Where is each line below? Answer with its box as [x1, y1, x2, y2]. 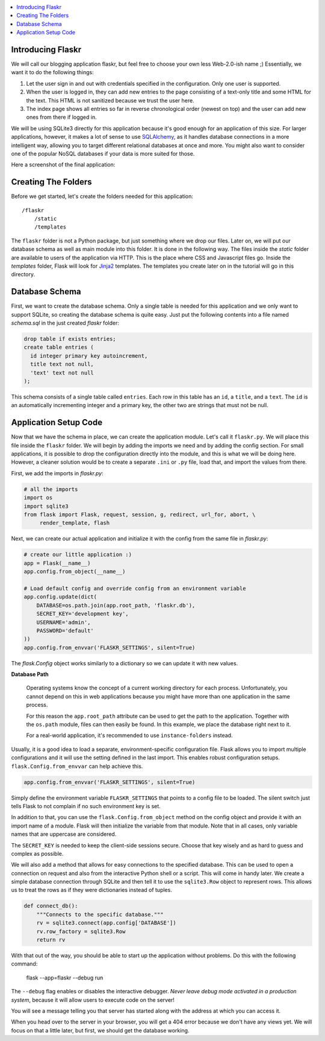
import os [23, 495, 53, 501]
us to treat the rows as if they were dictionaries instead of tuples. [11, 887, 173, 894]
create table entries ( [23, 344, 94, 351]
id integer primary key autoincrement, [30, 352, 148, 359]
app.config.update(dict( [23, 593, 97, 600]
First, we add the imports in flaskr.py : [11, 469, 104, 476]
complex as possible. [11, 850, 64, 857]
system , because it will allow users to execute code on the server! [11, 996, 175, 1004]
